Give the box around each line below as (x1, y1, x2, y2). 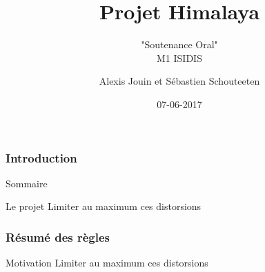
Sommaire (6, 176, 48, 190)
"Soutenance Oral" (141, 37, 218, 52)
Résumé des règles (6, 228, 110, 245)
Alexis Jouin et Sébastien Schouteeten (99, 74, 260, 88)
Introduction (6, 149, 77, 166)
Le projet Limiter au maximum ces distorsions (6, 199, 202, 213)
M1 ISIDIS (157, 50, 202, 65)
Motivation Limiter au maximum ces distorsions (6, 255, 208, 270)
